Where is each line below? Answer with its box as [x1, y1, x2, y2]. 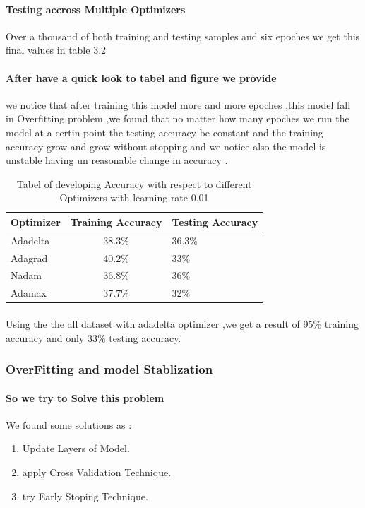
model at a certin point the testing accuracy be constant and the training [6, 124, 323, 139]
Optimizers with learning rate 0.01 [59, 190, 209, 205]
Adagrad [11, 250, 48, 265]
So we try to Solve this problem [6, 390, 164, 405]
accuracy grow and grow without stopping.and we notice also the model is [6, 138, 326, 153]
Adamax [11, 285, 47, 300]
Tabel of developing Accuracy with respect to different [16, 176, 252, 191]
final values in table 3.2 [6, 42, 107, 57]
